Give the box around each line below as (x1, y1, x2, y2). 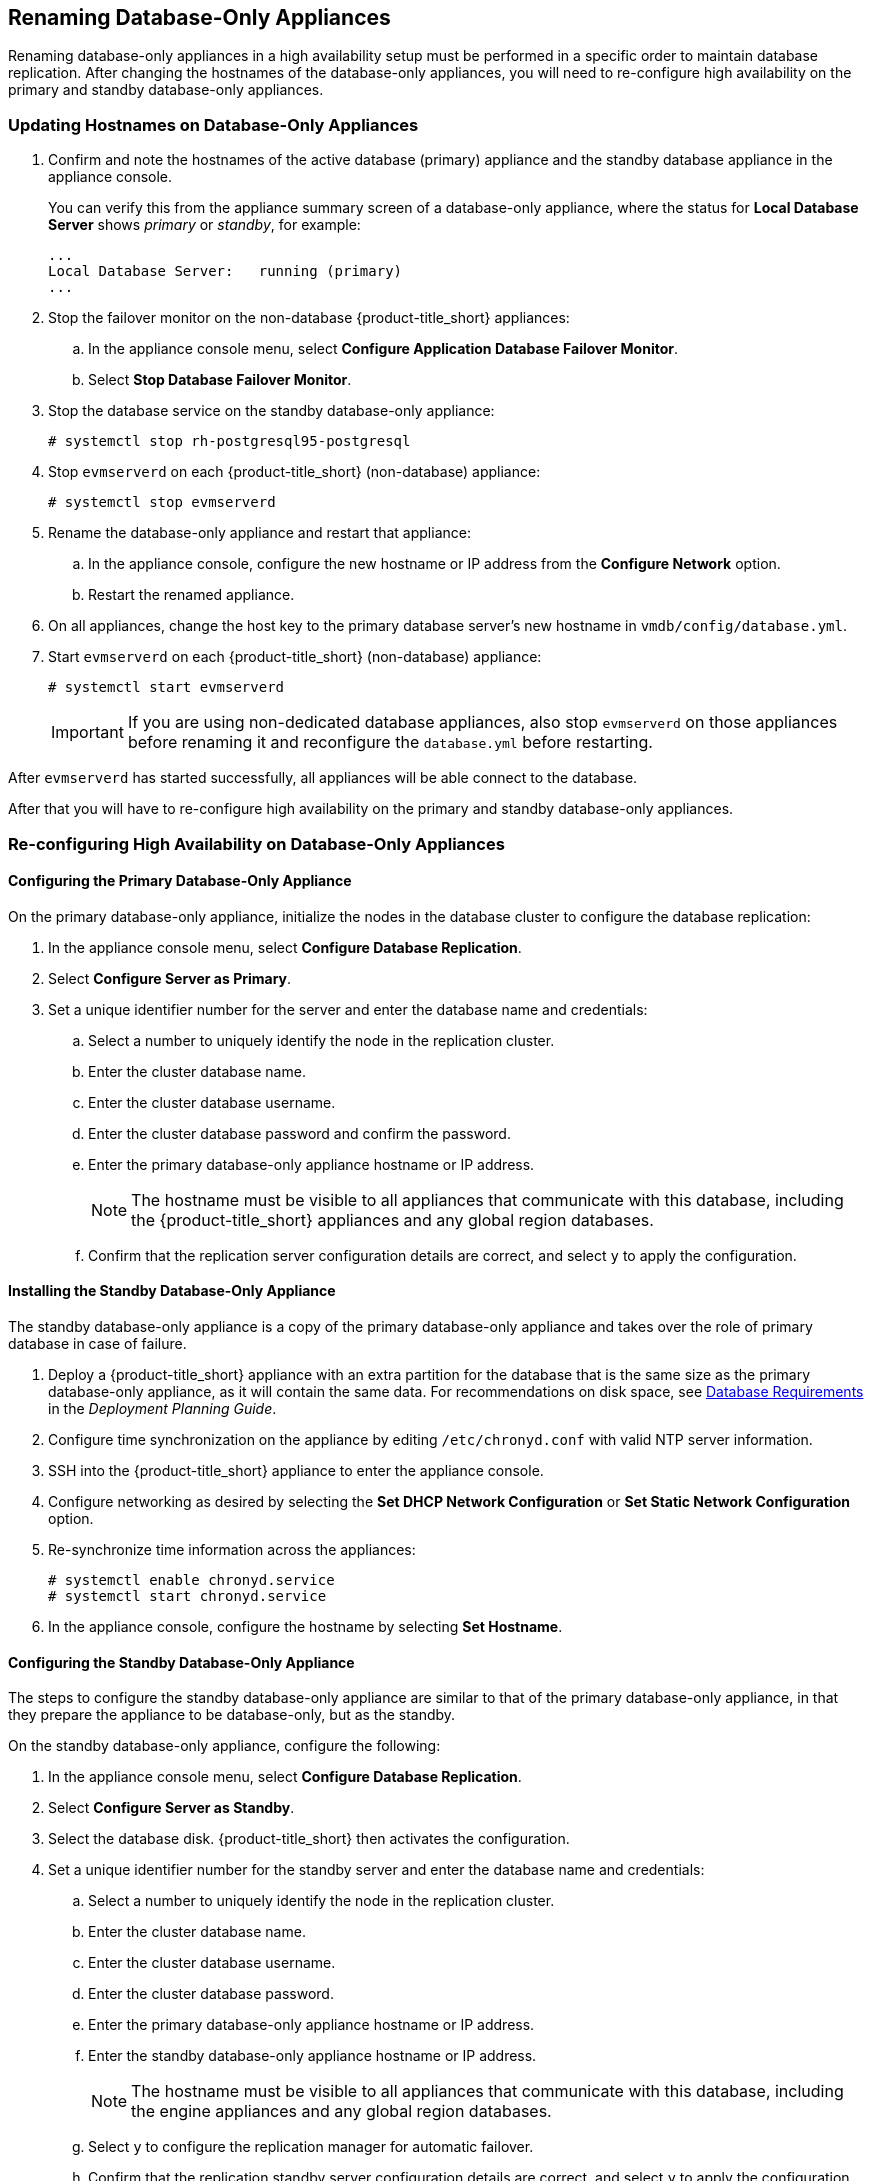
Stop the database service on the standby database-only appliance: (48, 402, 495, 420)
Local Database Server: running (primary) (48, 263, 403, 280)
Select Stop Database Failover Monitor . (88, 371, 352, 389)
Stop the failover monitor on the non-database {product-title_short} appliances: (48, 309, 570, 327)
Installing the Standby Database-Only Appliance (8, 1282, 336, 1300)
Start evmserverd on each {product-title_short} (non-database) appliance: (48, 648, 542, 666)
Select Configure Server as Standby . (48, 1799, 295, 1817)
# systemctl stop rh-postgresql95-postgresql (48, 433, 411, 450)
